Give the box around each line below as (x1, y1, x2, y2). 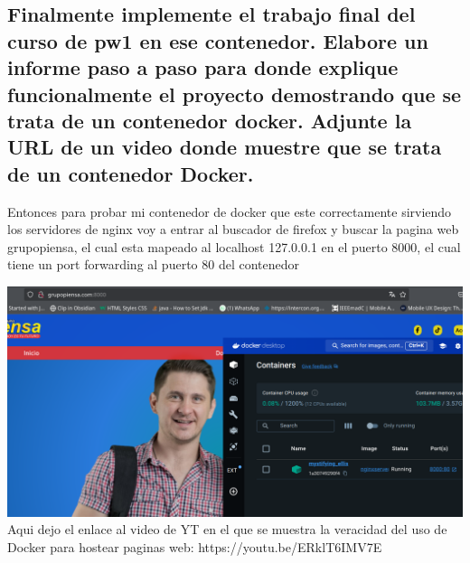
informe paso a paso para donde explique (7, 53, 399, 81)
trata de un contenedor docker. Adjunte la (7, 106, 412, 134)
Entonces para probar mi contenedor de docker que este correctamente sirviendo (7, 202, 452, 221)
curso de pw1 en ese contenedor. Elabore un (7, 26, 428, 54)
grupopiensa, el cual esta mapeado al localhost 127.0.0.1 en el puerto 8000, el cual (7, 237, 461, 256)
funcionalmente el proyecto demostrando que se (7, 80, 462, 108)
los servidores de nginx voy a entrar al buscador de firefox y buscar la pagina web (7, 220, 459, 239)
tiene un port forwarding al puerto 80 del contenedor (7, 255, 300, 274)
